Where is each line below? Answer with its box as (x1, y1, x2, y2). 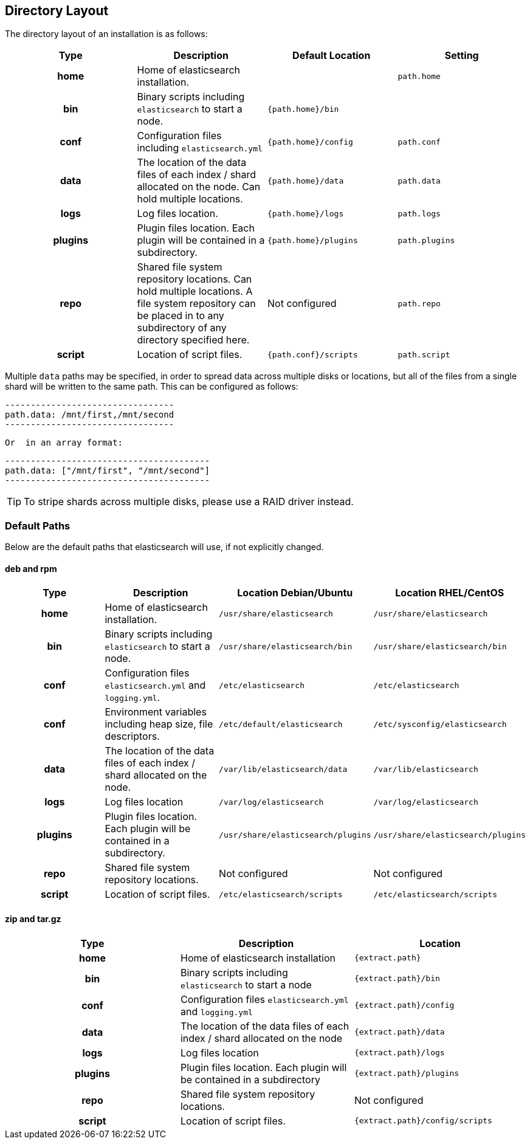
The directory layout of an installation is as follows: (5, 29, 208, 40)
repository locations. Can (137, 273, 252, 286)
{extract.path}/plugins (354, 1069, 459, 1078)
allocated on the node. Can (137, 181, 261, 193)
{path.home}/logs (267, 208, 344, 218)
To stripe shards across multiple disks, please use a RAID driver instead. (24, 495, 354, 508)
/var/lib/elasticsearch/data (219, 764, 348, 774)
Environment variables (105, 706, 207, 718)
